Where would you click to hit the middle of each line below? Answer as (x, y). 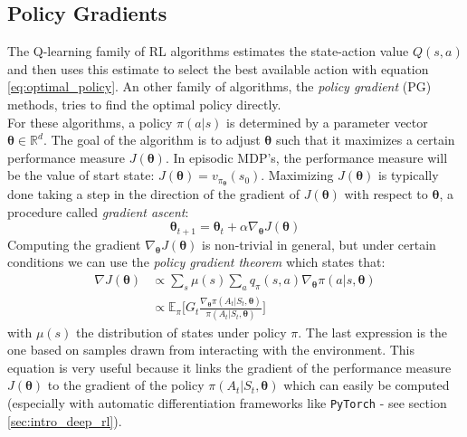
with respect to (386, 194)
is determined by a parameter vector (327, 122)
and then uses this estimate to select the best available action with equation (218, 68)
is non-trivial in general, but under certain (319, 244)
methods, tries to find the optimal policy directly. (144, 104)
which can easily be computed (367, 385)
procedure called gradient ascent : (98, 211)
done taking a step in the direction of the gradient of (153, 194)
